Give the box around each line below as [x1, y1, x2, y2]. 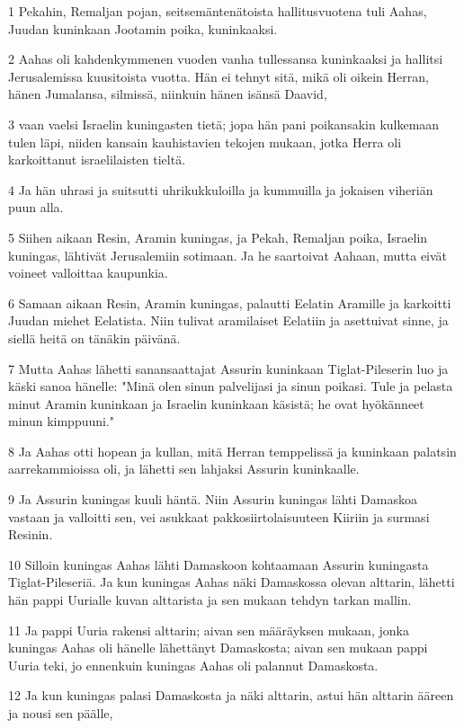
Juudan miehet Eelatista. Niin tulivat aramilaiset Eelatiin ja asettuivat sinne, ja [8, 311, 449, 330]
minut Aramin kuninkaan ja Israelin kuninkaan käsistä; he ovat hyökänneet [8, 394, 424, 413]
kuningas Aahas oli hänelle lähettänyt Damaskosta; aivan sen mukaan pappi [8, 638, 428, 657]
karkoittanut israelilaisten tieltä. [8, 150, 186, 169]
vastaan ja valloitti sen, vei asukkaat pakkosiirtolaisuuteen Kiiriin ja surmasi [8, 507, 430, 526]
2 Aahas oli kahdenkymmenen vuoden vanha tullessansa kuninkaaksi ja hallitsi [8, 49, 443, 68]
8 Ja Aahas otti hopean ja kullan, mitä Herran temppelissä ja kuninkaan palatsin [8, 441, 457, 460]
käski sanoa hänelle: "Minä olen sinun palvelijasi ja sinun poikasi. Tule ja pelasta [8, 377, 453, 395]
